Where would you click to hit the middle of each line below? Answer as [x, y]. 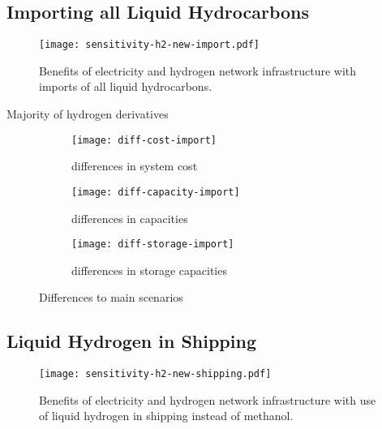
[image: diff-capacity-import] [156, 192]
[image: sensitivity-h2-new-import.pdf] [150, 45]
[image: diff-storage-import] [153, 245]
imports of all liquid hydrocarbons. [126, 86]
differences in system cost [135, 166]
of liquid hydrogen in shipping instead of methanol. [166, 416]
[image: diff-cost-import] [144, 140]
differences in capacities [130, 218]
